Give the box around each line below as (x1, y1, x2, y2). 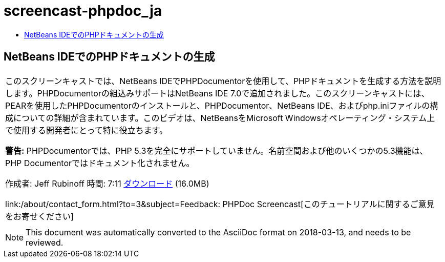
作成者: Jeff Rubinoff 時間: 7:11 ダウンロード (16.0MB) (5, 178, 209, 189)
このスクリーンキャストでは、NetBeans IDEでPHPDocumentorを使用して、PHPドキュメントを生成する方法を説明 (5, 75, 441, 86)
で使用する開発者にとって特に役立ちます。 (5, 125, 168, 135)
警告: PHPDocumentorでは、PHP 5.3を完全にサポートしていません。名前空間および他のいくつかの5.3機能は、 (5, 145, 428, 156)
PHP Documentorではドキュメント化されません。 (5, 157, 195, 168)
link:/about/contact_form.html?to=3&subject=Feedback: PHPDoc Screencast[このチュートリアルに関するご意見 (5, 198, 435, 209)
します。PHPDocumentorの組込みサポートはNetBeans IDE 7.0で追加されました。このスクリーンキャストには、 (5, 88, 430, 98)
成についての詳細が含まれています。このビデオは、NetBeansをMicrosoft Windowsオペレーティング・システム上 (5, 112, 435, 123)
